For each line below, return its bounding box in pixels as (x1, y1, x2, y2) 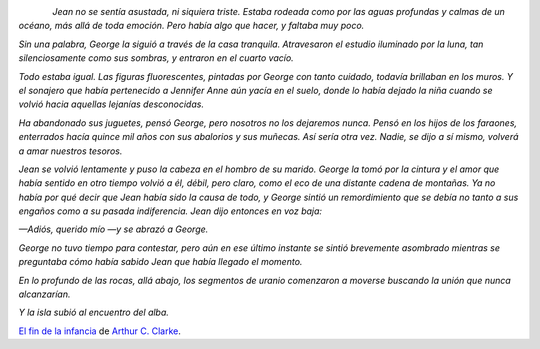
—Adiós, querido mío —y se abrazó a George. (18, 223, 209, 235)
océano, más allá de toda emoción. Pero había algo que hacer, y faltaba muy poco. (18, 20, 365, 32)
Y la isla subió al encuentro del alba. (18, 306, 170, 319)
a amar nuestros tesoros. (18, 145, 123, 157)
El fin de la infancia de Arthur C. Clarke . (18, 325, 182, 337)
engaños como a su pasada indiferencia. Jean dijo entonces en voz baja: (18, 205, 323, 217)
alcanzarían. (18, 288, 71, 300)
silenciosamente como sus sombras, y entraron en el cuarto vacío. (18, 52, 294, 64)
